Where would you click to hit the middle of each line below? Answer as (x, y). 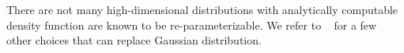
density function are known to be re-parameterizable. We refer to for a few (192, 25)
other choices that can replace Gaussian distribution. (134, 40)
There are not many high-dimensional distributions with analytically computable (202, 9)
